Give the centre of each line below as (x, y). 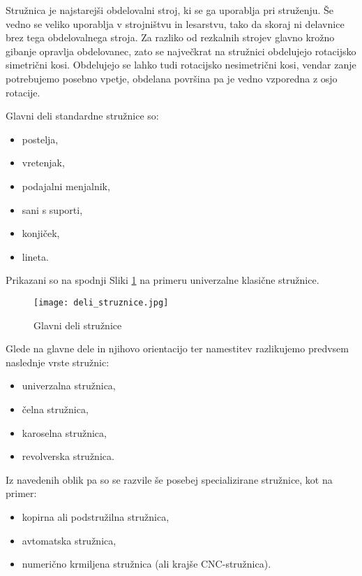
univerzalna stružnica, (69, 386)
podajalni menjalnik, (66, 186)
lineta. (35, 256)
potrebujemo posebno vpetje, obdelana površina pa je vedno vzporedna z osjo (172, 78)
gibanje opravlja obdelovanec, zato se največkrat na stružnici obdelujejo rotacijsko (181, 51)
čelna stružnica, (55, 409)
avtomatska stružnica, (69, 540)
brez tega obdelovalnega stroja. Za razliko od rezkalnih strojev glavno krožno (170, 37)
